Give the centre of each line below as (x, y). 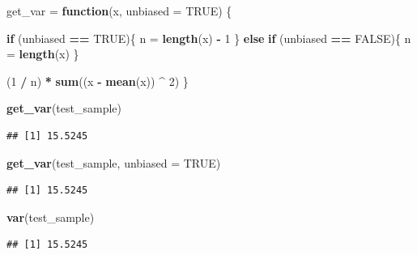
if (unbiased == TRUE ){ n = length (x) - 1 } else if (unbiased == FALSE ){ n (209, 38)
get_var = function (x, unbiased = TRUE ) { (119, 11)
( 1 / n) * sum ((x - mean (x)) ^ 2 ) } (98, 81)
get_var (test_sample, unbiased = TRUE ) (114, 162)
